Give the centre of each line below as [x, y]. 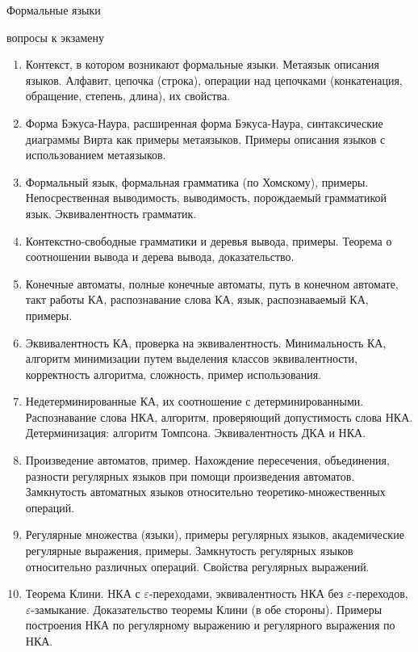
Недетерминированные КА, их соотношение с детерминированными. [194, 401]
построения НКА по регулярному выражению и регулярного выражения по [210, 625]
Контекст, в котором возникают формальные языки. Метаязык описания [203, 64]
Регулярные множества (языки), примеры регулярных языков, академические [215, 534]
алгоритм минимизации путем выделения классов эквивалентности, [191, 358]
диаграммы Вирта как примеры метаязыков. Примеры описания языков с [205, 139]
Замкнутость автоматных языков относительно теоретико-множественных [205, 492]
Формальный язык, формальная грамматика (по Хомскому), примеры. [197, 181]
